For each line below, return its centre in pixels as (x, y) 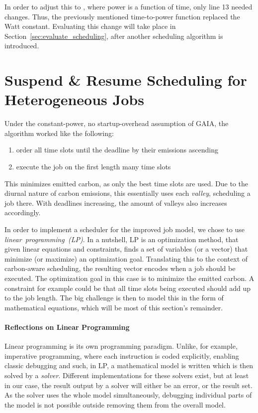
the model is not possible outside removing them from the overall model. (115, 404)
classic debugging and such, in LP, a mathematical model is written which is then (129, 365)
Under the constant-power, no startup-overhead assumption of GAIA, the (117, 123)
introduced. (22, 46)
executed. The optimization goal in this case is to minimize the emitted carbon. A (129, 278)
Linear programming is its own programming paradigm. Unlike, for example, (121, 346)
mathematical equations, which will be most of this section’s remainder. (114, 307)
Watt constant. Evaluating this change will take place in (90, 26)
